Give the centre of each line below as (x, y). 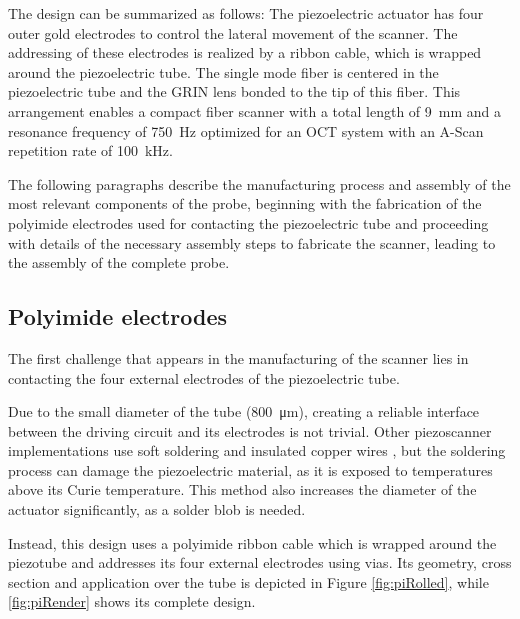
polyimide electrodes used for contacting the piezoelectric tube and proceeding (248, 222)
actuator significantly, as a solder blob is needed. (157, 509)
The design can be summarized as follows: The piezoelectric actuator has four (246, 13)
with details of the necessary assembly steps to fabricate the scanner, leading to (252, 242)
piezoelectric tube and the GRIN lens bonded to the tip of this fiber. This (234, 91)
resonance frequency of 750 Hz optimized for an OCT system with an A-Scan (246, 130)
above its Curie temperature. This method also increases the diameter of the (242, 489)
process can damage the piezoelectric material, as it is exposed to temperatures (250, 469)
